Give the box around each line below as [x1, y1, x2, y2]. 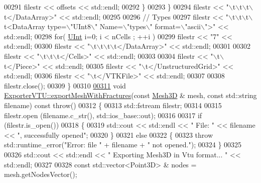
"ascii [185, 21, 201, 32]
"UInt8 [70, 21, 91, 32]
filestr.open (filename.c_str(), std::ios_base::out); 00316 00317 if [4, 110, 202, 120]
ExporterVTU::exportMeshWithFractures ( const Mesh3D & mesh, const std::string [4, 90, 257, 101]
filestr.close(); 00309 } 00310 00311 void [4, 80, 126, 90]
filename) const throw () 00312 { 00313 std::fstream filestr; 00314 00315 [4, 100, 222, 110]
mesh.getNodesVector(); [4, 169, 77, 179]
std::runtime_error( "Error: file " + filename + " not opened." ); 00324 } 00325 [4, 139, 242, 150]
